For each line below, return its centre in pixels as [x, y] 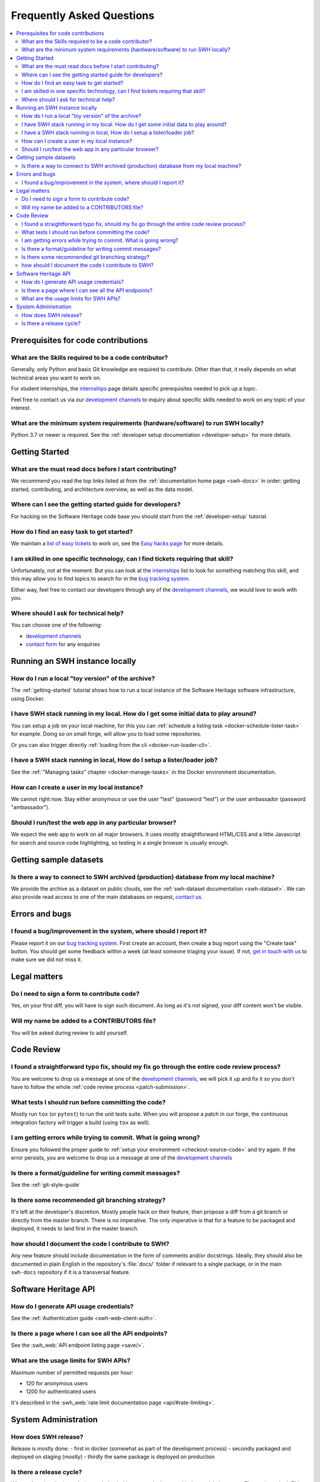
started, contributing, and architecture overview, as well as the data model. [102, 489]
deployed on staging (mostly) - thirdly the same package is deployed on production [113, 1457]
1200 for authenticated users [61, 1392]
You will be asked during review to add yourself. [70, 1033]
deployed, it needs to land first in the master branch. [75, 1229]
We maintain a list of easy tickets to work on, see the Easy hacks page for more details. [117, 543]
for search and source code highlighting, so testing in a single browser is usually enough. [120, 842]
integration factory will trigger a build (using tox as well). [81, 1122]
